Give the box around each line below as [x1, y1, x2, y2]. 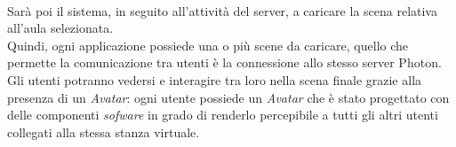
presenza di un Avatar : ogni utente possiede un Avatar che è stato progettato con [7, 88, 450, 106]
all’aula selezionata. [7, 19, 114, 37]
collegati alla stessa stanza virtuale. [7, 122, 200, 141]
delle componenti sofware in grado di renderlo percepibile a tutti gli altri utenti [7, 105, 438, 124]
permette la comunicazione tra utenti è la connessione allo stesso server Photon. [7, 53, 442, 72]
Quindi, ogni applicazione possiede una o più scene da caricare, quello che [7, 35, 409, 54]
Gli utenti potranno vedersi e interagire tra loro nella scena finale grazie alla [7, 70, 422, 89]
